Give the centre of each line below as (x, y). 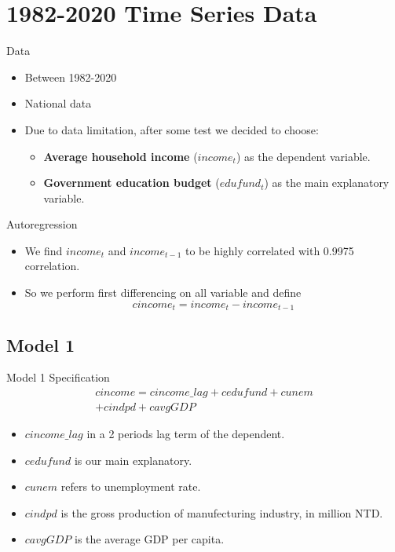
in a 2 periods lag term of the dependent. (186, 433)
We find (44, 250)
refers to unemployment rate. (131, 486)
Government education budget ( (132, 183)
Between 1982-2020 (71, 77)
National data (58, 103)
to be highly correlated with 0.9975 (269, 250)
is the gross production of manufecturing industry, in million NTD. (222, 512)
